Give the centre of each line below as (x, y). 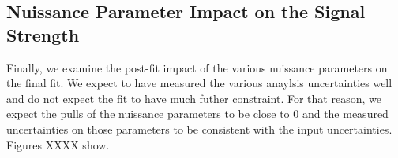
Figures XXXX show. (58, 144)
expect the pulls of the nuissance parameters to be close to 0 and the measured (197, 114)
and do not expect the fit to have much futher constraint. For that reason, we (194, 98)
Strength (43, 34)
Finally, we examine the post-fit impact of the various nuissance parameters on (197, 67)
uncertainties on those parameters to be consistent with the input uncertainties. (199, 129)
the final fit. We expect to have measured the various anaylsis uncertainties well (199, 83)
